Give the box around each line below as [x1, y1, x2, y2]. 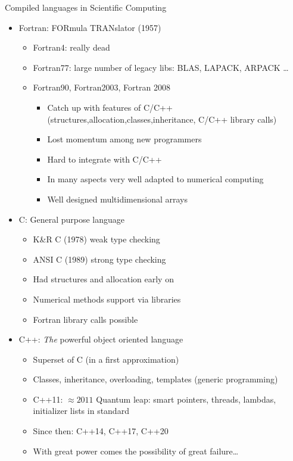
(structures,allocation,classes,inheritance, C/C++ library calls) [47, 113, 277, 125]
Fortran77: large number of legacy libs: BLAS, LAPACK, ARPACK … [33, 61, 289, 73]
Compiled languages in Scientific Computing [5, 1, 167, 13]
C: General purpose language [18, 213, 125, 225]
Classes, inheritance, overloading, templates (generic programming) [33, 373, 278, 385]
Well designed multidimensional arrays [47, 192, 188, 205]
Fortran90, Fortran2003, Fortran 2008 [33, 81, 170, 94]
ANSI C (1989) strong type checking [33, 253, 166, 265]
